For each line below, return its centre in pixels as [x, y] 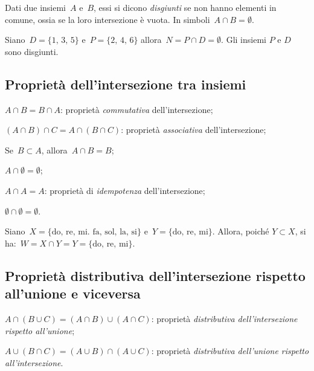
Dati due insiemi [35, 7]
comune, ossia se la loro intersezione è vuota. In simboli [107, 19]
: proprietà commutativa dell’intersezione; [137, 109]
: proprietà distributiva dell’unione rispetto [230, 351]
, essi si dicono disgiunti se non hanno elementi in [185, 7]
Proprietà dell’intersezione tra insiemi [126, 84]
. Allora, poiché [241, 231]
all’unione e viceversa [73, 293]
